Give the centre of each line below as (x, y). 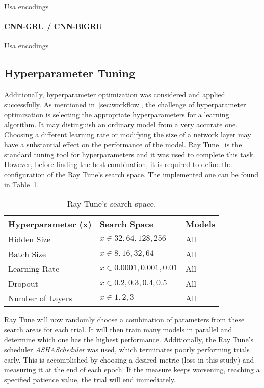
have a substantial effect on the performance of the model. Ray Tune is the (123, 144)
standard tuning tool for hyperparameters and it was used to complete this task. (130, 154)
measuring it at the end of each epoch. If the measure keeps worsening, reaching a (132, 369)
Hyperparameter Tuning (70, 73)
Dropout (23, 284)
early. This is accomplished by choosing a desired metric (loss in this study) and (129, 359)
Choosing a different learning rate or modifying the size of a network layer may (128, 134)
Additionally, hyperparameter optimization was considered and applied (115, 94)
